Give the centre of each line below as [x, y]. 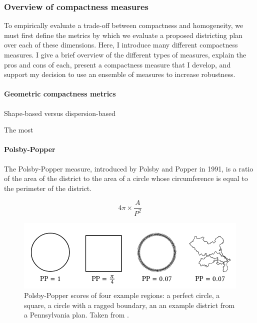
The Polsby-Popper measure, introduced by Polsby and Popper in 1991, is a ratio [129, 168]
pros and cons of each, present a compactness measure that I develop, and [117, 64]
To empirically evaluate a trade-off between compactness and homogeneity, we [124, 25]
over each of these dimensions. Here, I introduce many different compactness [121, 45]
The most [19, 130]
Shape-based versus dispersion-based [60, 113]
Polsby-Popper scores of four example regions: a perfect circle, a [122, 295]
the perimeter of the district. [48, 188]
